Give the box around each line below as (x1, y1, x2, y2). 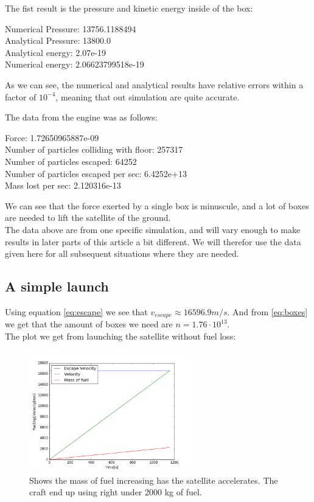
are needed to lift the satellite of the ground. (5, 211, 171, 224)
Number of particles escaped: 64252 (5, 155, 137, 167)
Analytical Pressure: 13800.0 (5, 34, 111, 47)
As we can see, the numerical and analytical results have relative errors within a (5, 78, 304, 91)
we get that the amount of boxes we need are (5, 318, 173, 330)
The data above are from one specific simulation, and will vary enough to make (5, 223, 301, 235)
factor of (5, 90, 37, 103)
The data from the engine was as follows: (5, 111, 158, 124)
